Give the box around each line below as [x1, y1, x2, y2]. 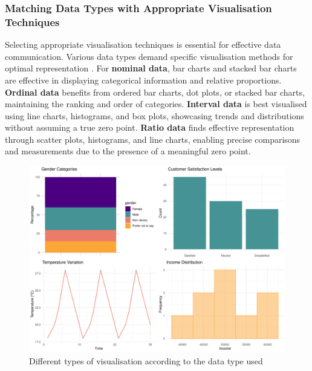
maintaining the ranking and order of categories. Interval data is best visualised [5, 97, 307, 110]
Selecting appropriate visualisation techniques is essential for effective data [5, 38, 281, 51]
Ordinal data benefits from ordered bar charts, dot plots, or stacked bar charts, [5, 85, 305, 98]
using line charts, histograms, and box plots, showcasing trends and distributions [5, 109, 304, 122]
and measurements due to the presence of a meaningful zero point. [5, 145, 251, 157]
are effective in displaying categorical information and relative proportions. [5, 73, 282, 86]
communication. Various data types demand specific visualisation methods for [5, 50, 293, 62]
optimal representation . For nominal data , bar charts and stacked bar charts [5, 62, 297, 74]
